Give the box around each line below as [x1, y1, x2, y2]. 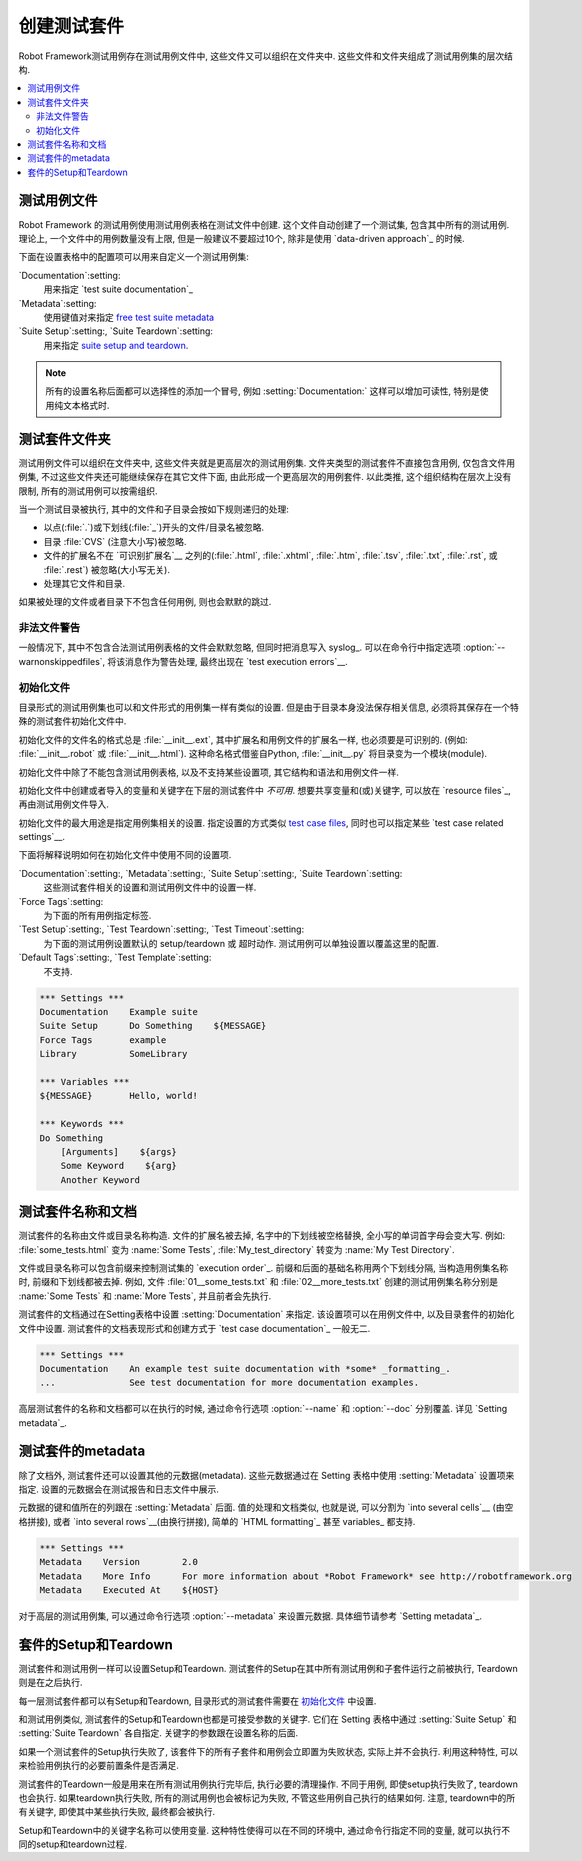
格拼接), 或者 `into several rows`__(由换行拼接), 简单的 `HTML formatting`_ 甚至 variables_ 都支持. [18, 1515, 416, 1527]
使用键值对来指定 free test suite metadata [43, 311, 215, 323]
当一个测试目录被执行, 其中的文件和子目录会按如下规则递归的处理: [18, 503, 290, 515]
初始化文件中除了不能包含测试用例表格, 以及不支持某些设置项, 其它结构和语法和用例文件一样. [18, 766, 399, 778]
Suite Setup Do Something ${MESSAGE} [39, 1020, 267, 1032]
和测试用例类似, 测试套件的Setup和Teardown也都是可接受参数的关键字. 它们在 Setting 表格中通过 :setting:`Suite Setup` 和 [18, 1713, 517, 1725]
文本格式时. [62, 399, 110, 411]
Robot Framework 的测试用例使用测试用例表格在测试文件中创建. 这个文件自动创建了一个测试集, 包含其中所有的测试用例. [18, 218, 510, 230]
